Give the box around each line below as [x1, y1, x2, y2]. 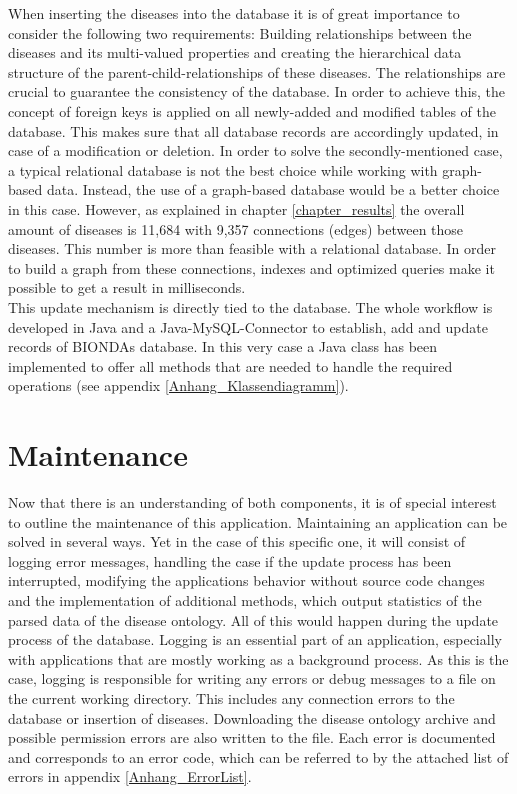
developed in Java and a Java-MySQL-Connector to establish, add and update [8, 316, 488, 337]
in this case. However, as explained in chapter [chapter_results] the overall [8, 198, 465, 219]
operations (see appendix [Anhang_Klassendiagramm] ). [8, 375, 349, 396]
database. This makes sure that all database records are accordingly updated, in [8, 120, 499, 141]
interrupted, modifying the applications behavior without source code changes [8, 570, 485, 591]
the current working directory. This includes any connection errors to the [8, 687, 455, 708]
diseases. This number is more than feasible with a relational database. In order [8, 238, 496, 259]
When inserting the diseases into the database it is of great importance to [8, 3, 460, 23]
